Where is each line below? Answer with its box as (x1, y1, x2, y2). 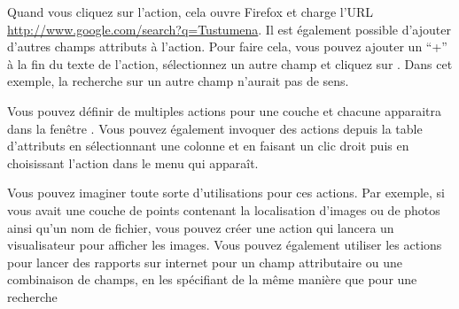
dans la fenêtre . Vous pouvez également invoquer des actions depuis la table (7, 119, 423, 137)
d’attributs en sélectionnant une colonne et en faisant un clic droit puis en (7, 136, 409, 155)
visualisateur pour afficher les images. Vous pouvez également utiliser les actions (7, 236, 442, 254)
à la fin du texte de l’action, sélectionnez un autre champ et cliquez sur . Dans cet (7, 54, 453, 73)
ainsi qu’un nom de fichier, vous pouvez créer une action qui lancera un (7, 218, 394, 236)
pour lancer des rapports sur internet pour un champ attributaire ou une (7, 252, 402, 271)
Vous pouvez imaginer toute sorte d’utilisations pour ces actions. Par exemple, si (7, 183, 445, 202)
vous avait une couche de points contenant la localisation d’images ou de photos (7, 200, 440, 219)
